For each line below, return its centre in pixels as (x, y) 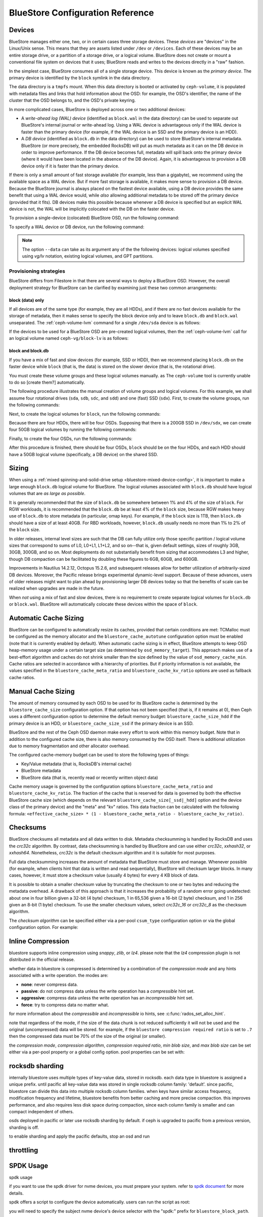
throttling (24, 1150)
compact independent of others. (41, 1111)
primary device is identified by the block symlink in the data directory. (80, 78)
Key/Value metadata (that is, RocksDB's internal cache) (76, 764)
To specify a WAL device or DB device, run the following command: (77, 227)
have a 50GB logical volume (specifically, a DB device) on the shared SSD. (84, 454)
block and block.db (29, 351)
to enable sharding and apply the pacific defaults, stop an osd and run (79, 1136)
